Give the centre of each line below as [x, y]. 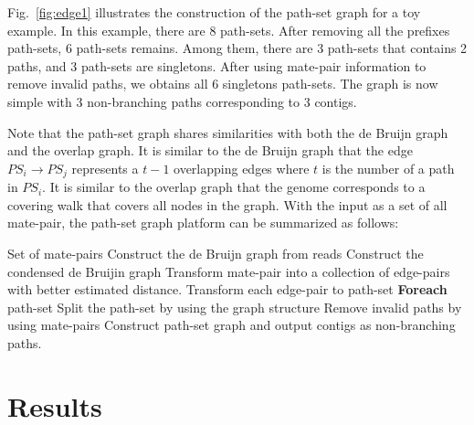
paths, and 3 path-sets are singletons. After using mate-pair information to [217, 65]
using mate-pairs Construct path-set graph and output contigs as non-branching [232, 325]
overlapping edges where [242, 168]
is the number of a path [388, 168]
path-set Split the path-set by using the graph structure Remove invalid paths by [235, 307]
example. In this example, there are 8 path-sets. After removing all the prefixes [229, 30]
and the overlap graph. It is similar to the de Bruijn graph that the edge [210, 150]
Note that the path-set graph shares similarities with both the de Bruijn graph [228, 132]
